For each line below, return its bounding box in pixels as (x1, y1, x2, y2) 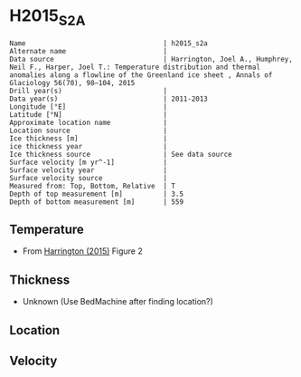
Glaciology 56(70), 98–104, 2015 (9, 78, 136, 87)
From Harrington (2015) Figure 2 (22, 246, 143, 256)
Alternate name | (9, 46, 168, 55)
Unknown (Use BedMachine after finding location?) (22, 296, 214, 307)
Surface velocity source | (9, 173, 168, 182)
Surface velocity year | (9, 165, 168, 175)
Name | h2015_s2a (9, 38, 208, 48)
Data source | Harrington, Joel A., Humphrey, (9, 54, 294, 63)
